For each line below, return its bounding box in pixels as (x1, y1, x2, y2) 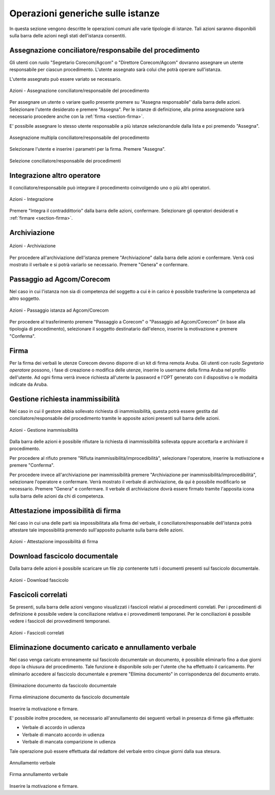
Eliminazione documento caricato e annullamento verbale (9, 643, 197, 651)
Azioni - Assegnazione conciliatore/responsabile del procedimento (9, 87, 150, 94)
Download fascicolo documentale (9, 552, 119, 560)
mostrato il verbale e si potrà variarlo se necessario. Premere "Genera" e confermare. (9, 262, 189, 268)
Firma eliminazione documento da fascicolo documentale (9, 694, 130, 700)
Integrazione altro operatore (9, 171, 101, 180)
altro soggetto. (9, 295, 40, 301)
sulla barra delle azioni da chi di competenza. (9, 493, 104, 499)
